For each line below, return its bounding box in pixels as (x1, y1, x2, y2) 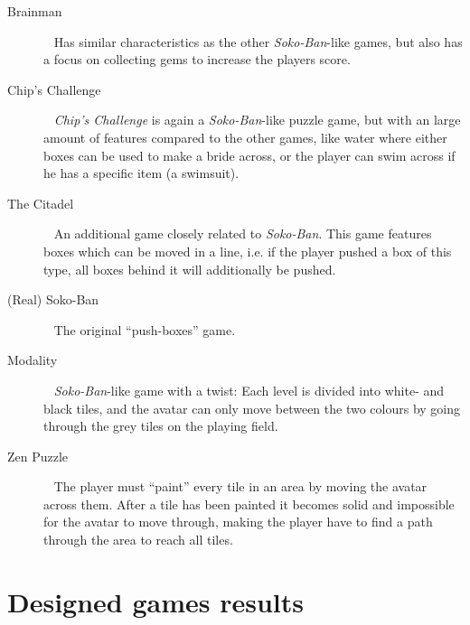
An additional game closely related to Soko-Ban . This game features (53, 224, 432, 243)
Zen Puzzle (7, 446, 69, 465)
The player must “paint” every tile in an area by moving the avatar (53, 477, 428, 496)
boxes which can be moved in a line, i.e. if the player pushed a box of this (43, 241, 452, 260)
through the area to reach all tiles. (43, 530, 233, 549)
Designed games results (7, 583, 305, 620)
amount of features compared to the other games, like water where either (43, 127, 447, 146)
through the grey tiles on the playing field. (43, 416, 278, 435)
